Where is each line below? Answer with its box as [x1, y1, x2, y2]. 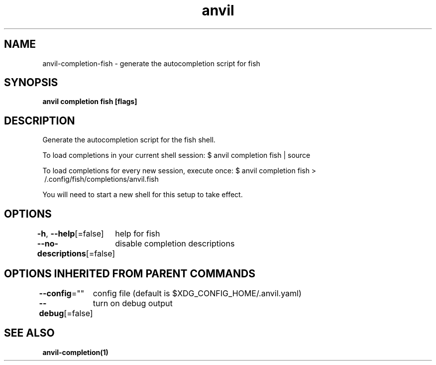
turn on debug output [93, 298, 173, 308]
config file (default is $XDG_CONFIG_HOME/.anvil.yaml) [93, 288, 302, 298]
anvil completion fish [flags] [42, 97, 137, 106]
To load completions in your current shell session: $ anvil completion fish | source [42, 151, 311, 160]
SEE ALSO [4, 327, 55, 340]
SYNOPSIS [4, 76, 58, 89]
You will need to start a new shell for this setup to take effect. [42, 190, 243, 199]
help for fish [115, 229, 160, 239]
